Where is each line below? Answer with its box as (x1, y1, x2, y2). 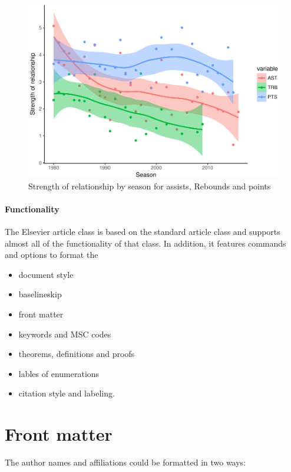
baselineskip (18, 288, 62, 300)
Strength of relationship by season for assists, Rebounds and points (28, 179, 271, 192)
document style (18, 268, 74, 280)
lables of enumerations (18, 367, 100, 379)
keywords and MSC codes (18, 327, 111, 340)
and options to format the (5, 248, 98, 261)
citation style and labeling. (18, 387, 115, 399)
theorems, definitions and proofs (18, 348, 135, 360)
